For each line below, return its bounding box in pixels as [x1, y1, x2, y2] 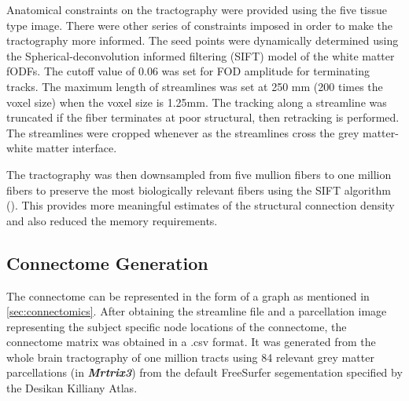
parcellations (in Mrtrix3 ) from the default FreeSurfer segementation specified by [6, 364, 403, 381]
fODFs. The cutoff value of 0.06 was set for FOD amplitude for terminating [6, 63, 370, 79]
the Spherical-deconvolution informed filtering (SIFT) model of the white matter [6, 47, 395, 64]
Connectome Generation [6, 250, 208, 275]
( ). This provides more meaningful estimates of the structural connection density [6, 197, 395, 213]
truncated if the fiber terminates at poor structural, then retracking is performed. [6, 109, 400, 126]
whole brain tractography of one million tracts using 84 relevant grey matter [6, 348, 374, 365]
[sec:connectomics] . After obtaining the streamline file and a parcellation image [6, 303, 387, 319]
